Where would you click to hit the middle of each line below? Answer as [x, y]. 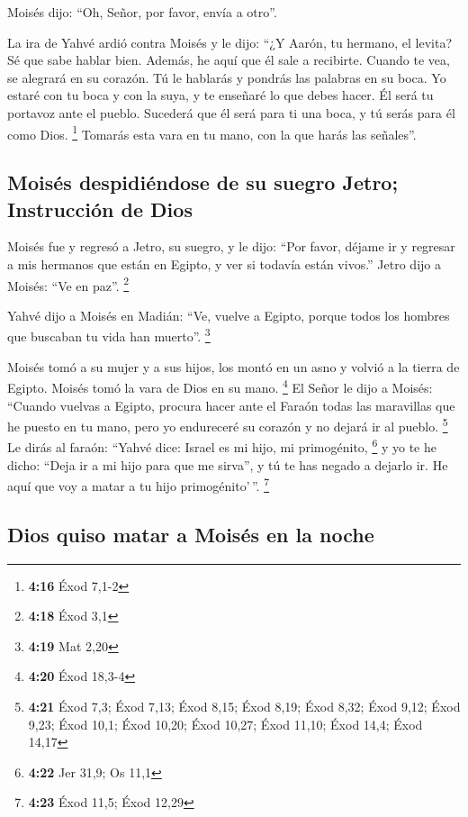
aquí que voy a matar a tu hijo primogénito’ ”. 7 [138, 484]
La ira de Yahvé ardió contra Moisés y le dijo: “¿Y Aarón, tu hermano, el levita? [230, 42]
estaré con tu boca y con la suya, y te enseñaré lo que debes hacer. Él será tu [220, 95]
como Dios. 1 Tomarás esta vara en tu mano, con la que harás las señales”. [212, 132]
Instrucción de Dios [100, 209]
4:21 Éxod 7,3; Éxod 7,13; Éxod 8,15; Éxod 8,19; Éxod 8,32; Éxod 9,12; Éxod [244, 707]
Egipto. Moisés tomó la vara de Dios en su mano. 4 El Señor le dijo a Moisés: [220, 386]
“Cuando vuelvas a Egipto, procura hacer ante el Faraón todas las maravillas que [231, 405]
